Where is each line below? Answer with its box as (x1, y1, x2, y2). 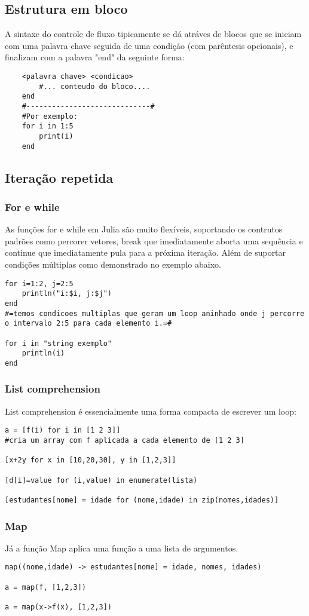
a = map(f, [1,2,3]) (5, 583, 87, 592)
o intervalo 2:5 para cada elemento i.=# (5, 319, 172, 328)
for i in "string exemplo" (5, 339, 112, 348)
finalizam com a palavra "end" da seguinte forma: (5, 51, 185, 63)
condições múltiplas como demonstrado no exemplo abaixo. (5, 258, 221, 271)
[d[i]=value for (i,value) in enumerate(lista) (5, 476, 198, 485)
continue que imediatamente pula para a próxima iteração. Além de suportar (5, 246, 286, 259)
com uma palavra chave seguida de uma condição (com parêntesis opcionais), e (5, 39, 293, 51)
